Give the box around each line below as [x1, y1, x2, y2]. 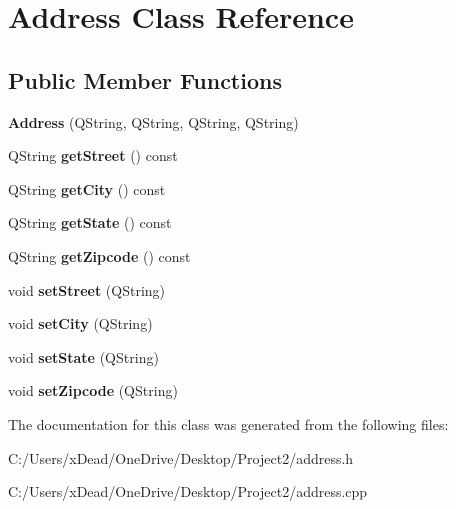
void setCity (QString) [8, 313, 153, 334]
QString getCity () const [8, 178, 166, 199]
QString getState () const [8, 212, 172, 233]
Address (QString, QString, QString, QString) [8, 111, 299, 132]
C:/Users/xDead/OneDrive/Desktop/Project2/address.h [8, 447, 354, 468]
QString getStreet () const [8, 145, 178, 166]
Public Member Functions [8, 64, 282, 95]
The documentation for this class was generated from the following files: [8, 413, 449, 434]
